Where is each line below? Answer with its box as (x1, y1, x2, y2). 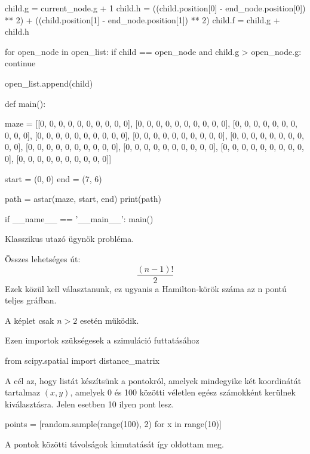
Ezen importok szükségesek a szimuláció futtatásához (5, 334, 199, 346)
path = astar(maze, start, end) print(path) (5, 192, 162, 205)
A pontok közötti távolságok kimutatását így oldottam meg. (5, 437, 224, 450)
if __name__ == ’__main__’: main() (5, 212, 154, 225)
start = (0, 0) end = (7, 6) (5, 172, 102, 185)
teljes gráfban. (5, 294, 57, 306)
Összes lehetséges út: (5, 252, 81, 265)
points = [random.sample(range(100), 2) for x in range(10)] (5, 418, 222, 430)
